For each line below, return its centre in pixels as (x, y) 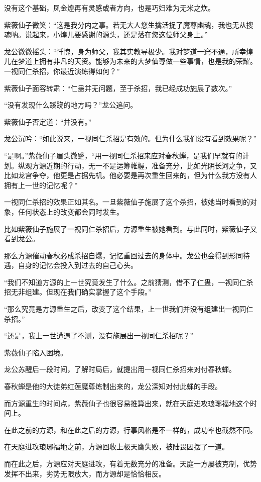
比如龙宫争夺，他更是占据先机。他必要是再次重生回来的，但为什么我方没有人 (130, 175)
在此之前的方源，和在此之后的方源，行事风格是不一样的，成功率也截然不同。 (130, 429)
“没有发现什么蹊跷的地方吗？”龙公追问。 (71, 105)
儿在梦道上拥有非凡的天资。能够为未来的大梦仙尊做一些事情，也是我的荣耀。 (130, 61)
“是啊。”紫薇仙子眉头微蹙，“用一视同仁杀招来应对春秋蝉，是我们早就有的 (123, 155)
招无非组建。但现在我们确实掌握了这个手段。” (78, 292)
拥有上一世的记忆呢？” (41, 185)
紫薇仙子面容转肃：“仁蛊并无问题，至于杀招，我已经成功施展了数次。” (118, 88)
